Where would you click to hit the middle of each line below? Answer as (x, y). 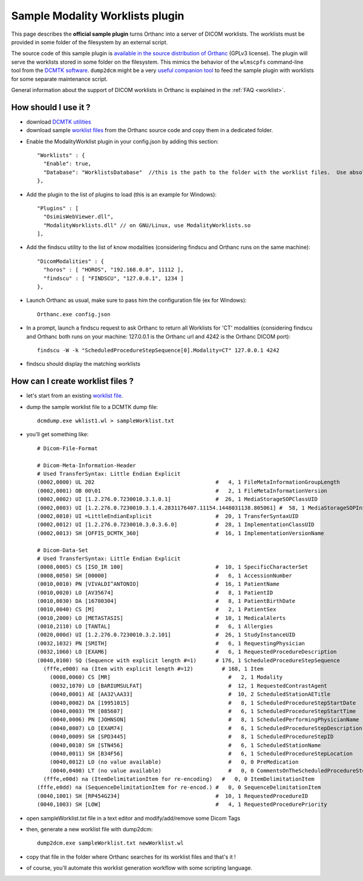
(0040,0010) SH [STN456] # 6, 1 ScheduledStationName (185, 745)
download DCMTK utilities (59, 122)
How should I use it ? (51, 107)
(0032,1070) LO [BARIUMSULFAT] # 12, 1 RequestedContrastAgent (188, 686)
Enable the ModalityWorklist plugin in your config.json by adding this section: (123, 141)
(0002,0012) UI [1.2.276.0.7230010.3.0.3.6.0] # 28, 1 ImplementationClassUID (176, 525)
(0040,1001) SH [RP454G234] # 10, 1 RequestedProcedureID (173, 796)
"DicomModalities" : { (71, 261)
